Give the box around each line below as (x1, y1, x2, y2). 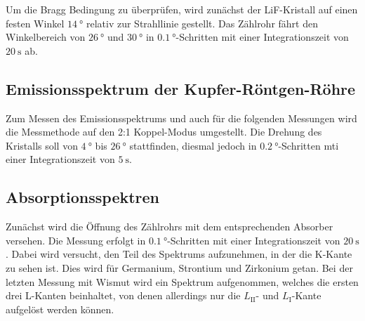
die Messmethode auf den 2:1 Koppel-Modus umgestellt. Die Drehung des (6, 124, 322, 139)
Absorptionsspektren (6, 186, 160, 208)
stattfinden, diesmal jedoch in (129, 138, 257, 152)
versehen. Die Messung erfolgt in (6, 232, 146, 247)
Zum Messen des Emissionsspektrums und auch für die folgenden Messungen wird (6, 110, 357, 125)
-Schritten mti (278, 138, 339, 152)
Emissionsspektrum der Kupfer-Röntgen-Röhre (6, 77, 356, 99)
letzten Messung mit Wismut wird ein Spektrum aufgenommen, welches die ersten (6, 274, 359, 289)
